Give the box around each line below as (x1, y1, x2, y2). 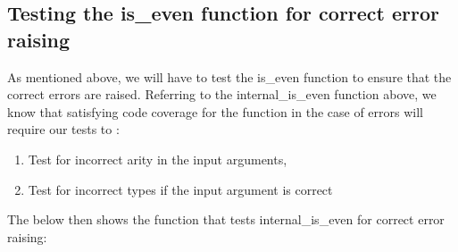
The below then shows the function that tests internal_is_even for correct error (7, 210, 445, 229)
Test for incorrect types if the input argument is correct (28, 180, 333, 198)
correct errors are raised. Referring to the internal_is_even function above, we (7, 85, 437, 104)
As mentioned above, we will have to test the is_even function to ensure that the (7, 67, 452, 86)
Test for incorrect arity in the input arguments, (28, 149, 287, 168)
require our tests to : (7, 120, 120, 139)
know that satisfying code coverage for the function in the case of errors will (7, 102, 423, 121)
